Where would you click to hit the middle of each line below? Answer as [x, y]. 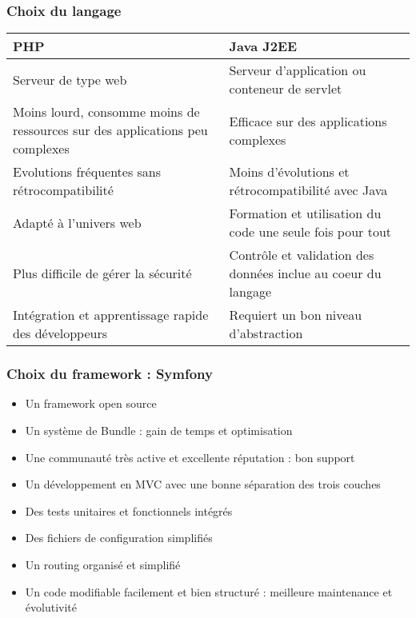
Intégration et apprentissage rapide [111, 315]
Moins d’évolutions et [289, 172]
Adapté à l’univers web [77, 222]
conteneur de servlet [286, 89]
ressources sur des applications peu [110, 130]
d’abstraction [266, 333]
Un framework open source [91, 403]
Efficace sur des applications [308, 121]
